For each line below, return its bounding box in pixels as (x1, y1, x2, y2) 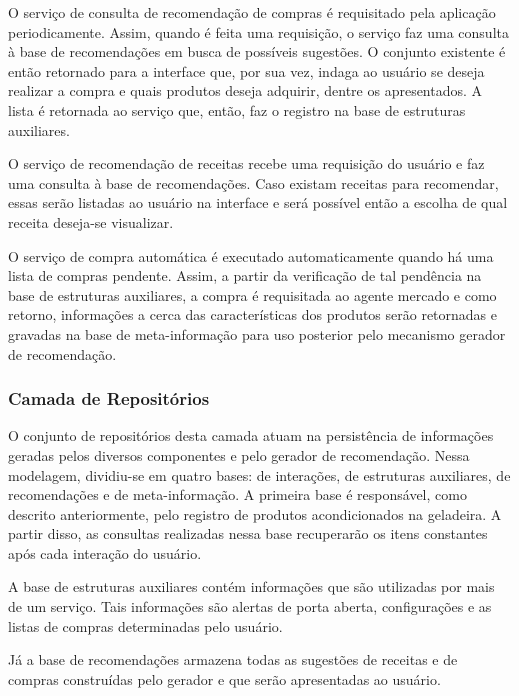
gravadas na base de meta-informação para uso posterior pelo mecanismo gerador (8, 323, 506, 344)
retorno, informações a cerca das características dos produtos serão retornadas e (8, 304, 498, 325)
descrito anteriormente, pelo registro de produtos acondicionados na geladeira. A (8, 503, 502, 524)
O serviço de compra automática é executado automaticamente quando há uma (8, 245, 494, 266)
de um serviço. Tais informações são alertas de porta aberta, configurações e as (8, 596, 492, 617)
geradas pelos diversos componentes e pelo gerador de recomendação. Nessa (8, 444, 470, 465)
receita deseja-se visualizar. (8, 211, 174, 232)
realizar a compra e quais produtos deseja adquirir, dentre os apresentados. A (8, 80, 483, 101)
